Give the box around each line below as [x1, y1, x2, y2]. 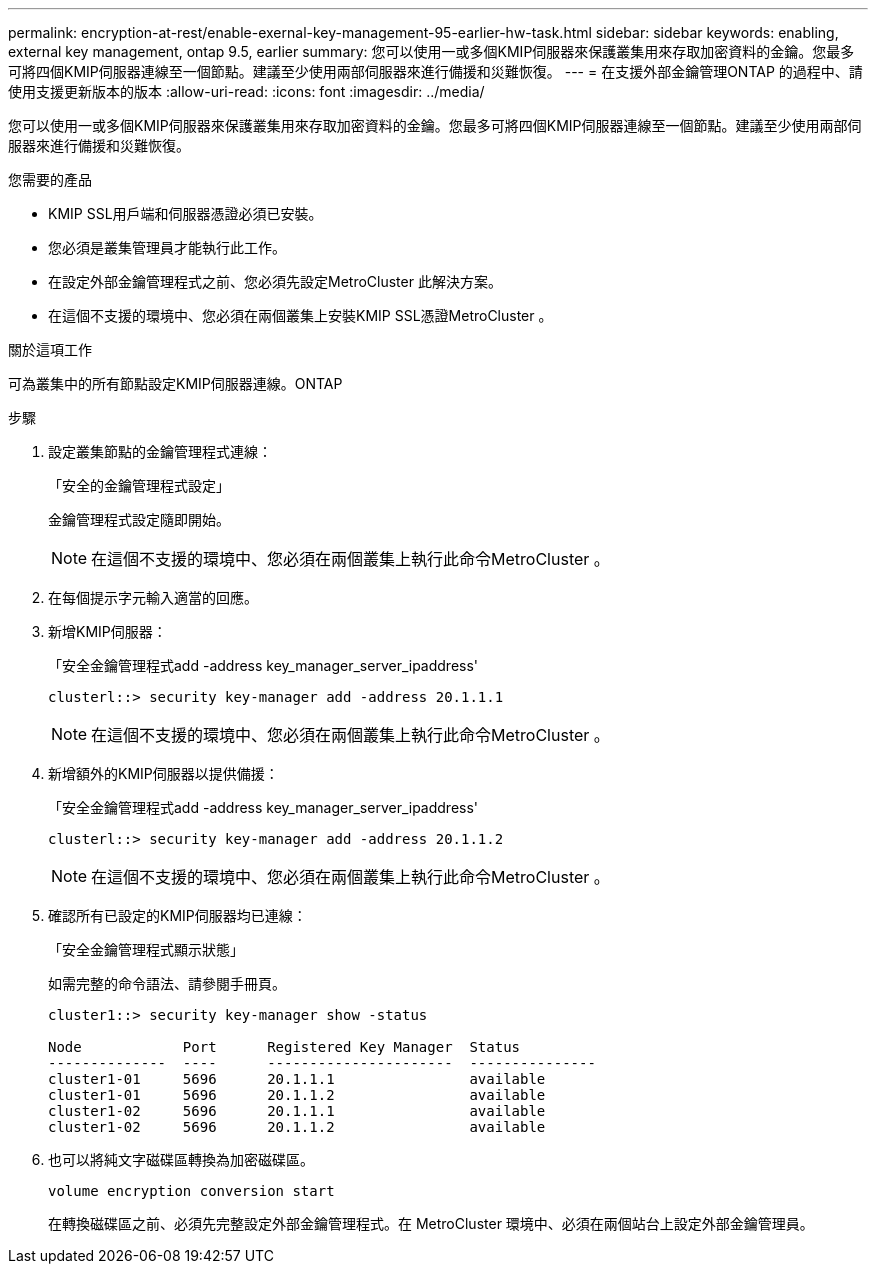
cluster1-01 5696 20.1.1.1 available [48, 1071, 546, 1087]
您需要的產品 [8, 171, 92, 188]
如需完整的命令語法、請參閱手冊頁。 [48, 975, 286, 992]
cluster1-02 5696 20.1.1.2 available [48, 1119, 546, 1135]
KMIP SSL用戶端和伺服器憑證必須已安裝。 [48, 205, 323, 222]
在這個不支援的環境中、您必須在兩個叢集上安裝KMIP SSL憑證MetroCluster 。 [48, 307, 553, 324]
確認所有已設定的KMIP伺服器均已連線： [48, 907, 307, 924]
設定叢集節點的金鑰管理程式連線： [48, 443, 272, 460]
